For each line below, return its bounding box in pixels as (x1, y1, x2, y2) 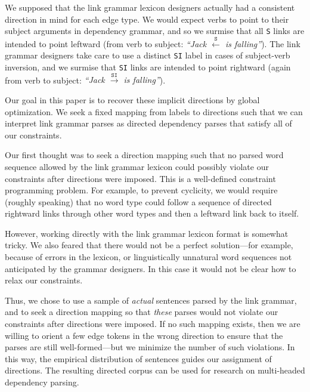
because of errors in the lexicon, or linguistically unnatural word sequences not (5, 251, 292, 263)
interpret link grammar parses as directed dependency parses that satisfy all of (5, 117, 292, 129)
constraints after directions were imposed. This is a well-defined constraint (5, 172, 276, 184)
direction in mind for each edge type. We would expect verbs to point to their (5, 13, 289, 25)
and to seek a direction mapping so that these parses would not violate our (5, 305, 278, 318)
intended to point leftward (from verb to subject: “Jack (5, 37, 207, 50)
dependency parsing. (5, 376, 79, 388)
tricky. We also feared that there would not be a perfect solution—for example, (5, 239, 293, 251)
